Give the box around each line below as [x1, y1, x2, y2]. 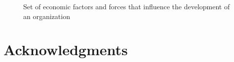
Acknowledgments [3, 40, 128, 60]
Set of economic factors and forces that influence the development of [23, 1, 230, 11]
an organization [23, 11, 70, 21]
